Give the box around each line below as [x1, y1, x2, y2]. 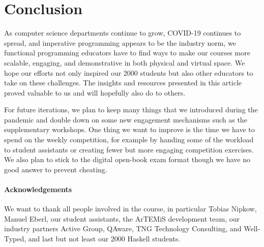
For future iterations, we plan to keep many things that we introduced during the [4, 104, 258, 115]
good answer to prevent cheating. [4, 164, 107, 174]
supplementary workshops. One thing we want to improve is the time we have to [4, 124, 255, 135]
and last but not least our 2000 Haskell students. [28, 233, 181, 244]
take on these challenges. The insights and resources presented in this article [4, 77, 242, 88]
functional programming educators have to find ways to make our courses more [4, 47, 250, 58]
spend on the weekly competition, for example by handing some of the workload [4, 134, 254, 145]
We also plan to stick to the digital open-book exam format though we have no [4, 154, 250, 165]
